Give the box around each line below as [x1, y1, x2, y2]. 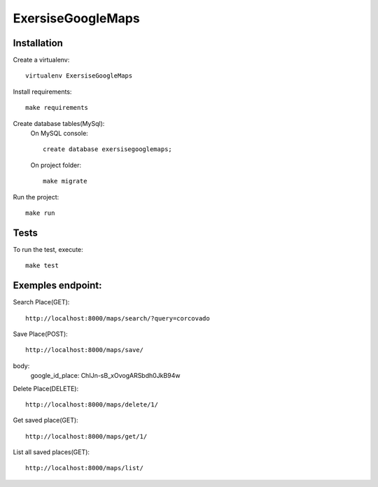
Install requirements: [13, 87, 72, 96]
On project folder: [30, 161, 82, 169]
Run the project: [13, 192, 59, 201]
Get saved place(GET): [13, 416, 78, 425]
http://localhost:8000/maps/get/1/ [25, 432, 148, 440]
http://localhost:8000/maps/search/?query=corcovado [25, 314, 210, 322]
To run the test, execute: [13, 245, 83, 253]
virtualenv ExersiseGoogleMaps [25, 72, 133, 80]
